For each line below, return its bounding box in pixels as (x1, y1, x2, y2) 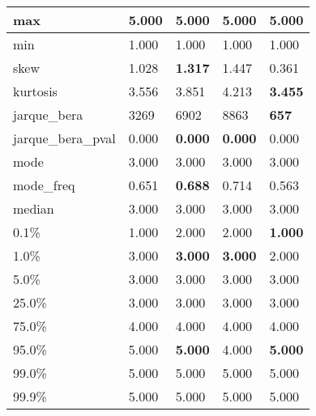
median (13, 199, 54, 218)
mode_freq (13, 176, 75, 194)
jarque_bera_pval (13, 129, 116, 147)
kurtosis (13, 82, 58, 100)
